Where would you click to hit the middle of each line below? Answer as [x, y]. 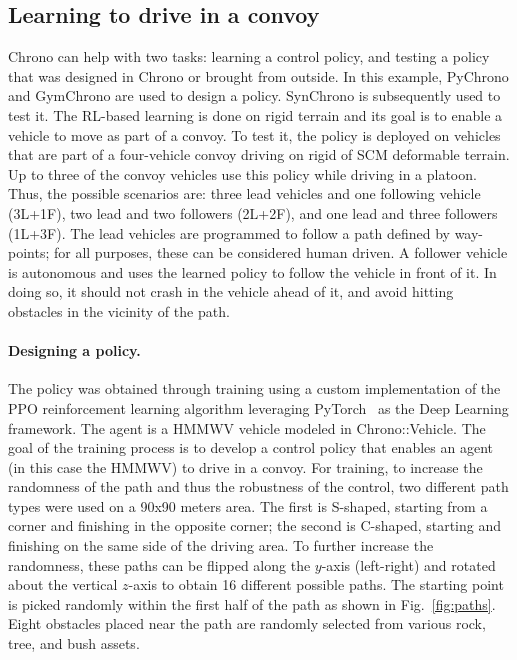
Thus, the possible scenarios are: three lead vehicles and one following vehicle [244, 193]
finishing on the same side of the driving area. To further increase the [221, 545]
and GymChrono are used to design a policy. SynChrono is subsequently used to [254, 95]
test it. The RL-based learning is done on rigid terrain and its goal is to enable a [255, 114]
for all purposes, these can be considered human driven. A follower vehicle [280, 252]
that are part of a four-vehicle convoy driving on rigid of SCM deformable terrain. [259, 154]
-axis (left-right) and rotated [408, 564]
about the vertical [63, 584]
